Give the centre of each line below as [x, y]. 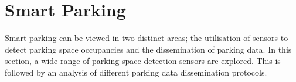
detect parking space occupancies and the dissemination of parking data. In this [148, 49]
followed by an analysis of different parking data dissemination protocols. [136, 72]
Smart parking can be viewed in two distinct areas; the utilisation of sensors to [147, 38]
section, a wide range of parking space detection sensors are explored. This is [143, 61]
